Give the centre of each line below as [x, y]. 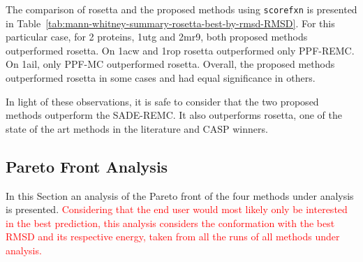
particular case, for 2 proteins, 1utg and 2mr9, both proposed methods [157, 37]
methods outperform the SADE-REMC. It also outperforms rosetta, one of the [174, 115]
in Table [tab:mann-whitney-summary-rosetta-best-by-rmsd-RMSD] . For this [170, 23]
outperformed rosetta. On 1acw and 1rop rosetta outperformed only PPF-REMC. [180, 50]
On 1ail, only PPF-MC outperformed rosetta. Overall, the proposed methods [170, 64]
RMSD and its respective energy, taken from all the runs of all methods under [173, 236]
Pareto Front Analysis [87, 166]
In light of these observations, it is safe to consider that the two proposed [162, 101]
